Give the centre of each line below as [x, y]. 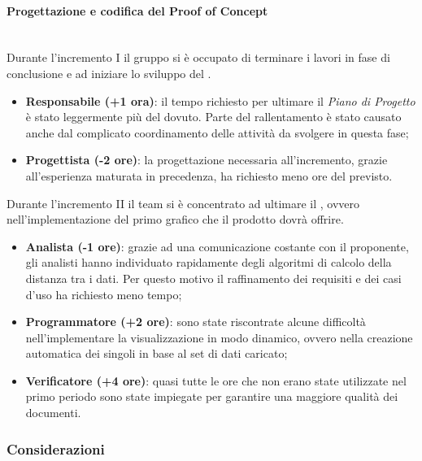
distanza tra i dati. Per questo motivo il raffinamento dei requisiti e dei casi [213, 278]
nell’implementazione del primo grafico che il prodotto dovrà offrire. [175, 219]
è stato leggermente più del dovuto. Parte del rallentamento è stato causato [213, 117]
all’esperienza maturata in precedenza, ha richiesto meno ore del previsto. [209, 175]
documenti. [53, 413]
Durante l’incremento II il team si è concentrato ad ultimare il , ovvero [183, 203]
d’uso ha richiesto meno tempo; [104, 294]
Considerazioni [56, 448]
